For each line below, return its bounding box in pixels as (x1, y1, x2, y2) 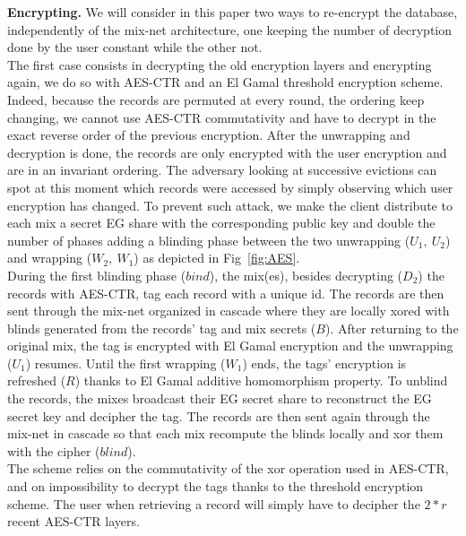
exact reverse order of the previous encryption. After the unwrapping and (7, 125, 410, 144)
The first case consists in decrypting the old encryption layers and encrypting (7, 55, 432, 73)
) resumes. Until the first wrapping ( (25, 353, 226, 372)
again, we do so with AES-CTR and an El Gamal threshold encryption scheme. (7, 73, 444, 91)
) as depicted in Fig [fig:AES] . (134, 248, 300, 267)
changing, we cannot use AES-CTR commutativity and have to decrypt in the (7, 108, 436, 126)
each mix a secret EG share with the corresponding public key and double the (7, 213, 436, 232)
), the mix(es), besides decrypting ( (209, 265, 403, 284)
